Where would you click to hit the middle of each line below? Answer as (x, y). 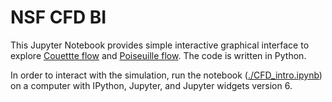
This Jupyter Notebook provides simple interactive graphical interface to (160, 45)
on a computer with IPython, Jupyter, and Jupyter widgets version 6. (151, 85)
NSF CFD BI (58, 17)
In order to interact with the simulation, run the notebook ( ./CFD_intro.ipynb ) (166, 75)
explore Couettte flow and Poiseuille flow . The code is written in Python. (158, 55)
